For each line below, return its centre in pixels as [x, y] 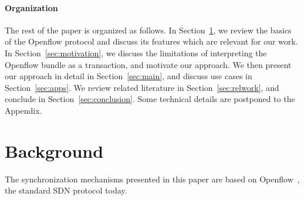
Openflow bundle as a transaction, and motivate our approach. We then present [148, 64]
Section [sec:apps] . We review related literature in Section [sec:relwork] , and [142, 87]
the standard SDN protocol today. [66, 190]
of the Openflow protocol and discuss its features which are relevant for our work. [151, 41]
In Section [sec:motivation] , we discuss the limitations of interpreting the [136, 52]
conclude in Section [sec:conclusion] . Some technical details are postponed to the [150, 99]
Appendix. [23, 110]
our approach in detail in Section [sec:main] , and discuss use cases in [129, 76]
